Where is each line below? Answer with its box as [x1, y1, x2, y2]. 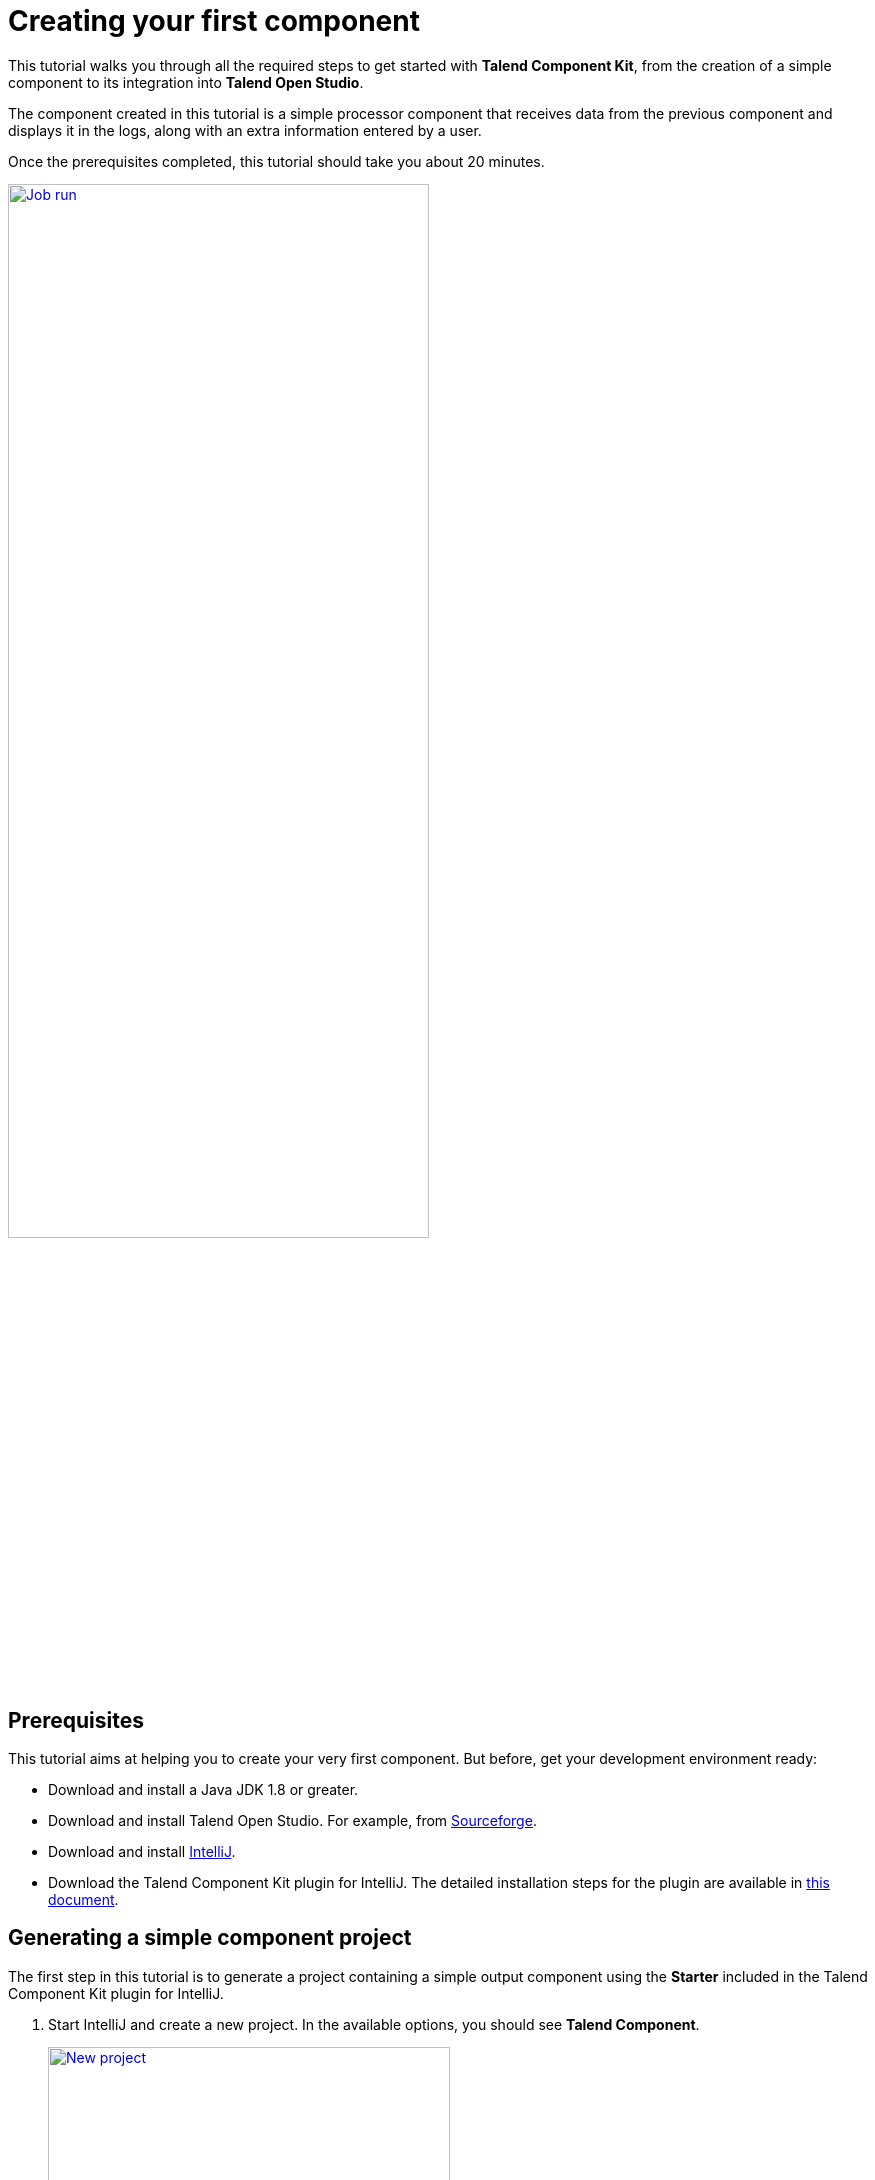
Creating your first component [8, 4, 420, 38]
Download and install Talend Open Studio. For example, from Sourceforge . [48, 1811, 537, 1829]
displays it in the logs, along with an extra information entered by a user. [8, 121, 482, 139]
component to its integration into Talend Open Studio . [8, 73, 364, 91]
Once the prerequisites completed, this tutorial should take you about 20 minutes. [8, 152, 545, 170]
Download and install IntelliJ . [48, 1842, 236, 1860]
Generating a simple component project [8, 1925, 412, 1951]
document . [48, 1890, 119, 1908]
